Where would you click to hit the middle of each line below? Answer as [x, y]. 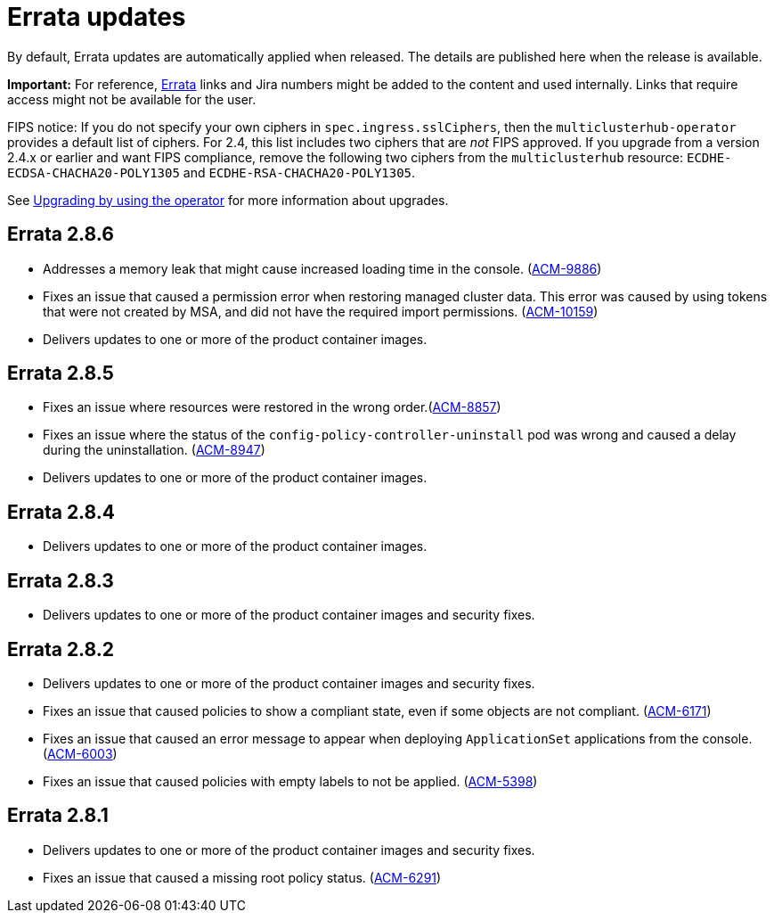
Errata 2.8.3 [61, 580]
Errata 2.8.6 [61, 234]
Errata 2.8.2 [61, 649]
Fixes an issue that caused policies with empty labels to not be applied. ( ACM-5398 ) [290, 781]
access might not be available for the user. [132, 99]
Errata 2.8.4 [61, 512]
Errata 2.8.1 [58, 816]
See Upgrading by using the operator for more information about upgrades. [228, 200]
